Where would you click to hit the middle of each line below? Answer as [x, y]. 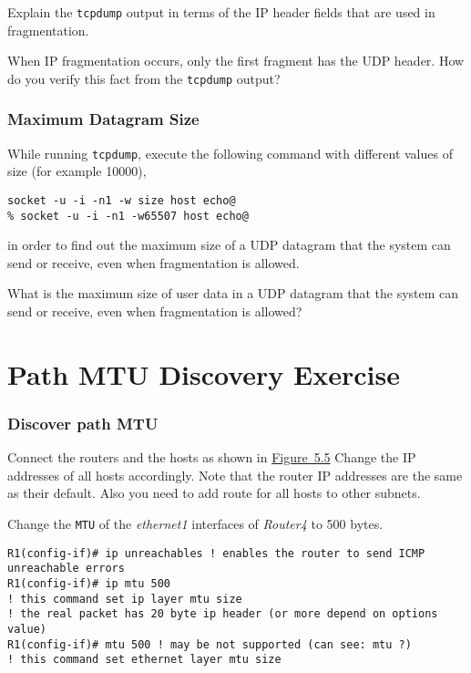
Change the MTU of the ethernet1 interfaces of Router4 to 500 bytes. [195, 524]
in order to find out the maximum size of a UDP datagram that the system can [229, 245]
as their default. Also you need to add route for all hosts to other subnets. [214, 493]
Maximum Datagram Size [103, 119]
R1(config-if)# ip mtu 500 [89, 584]
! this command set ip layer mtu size [125, 599]
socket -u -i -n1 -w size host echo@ [122, 200]
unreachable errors [66, 569]
